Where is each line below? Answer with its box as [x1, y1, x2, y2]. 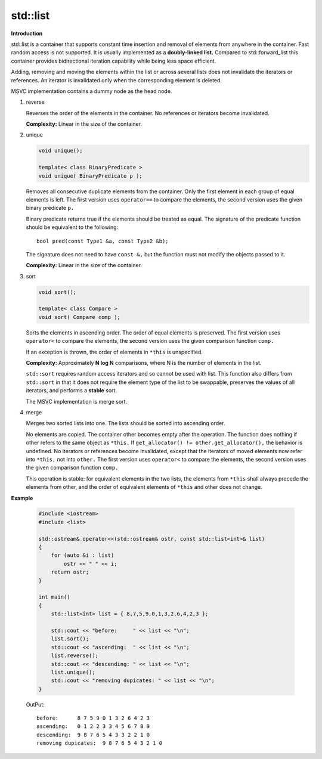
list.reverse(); [51, 652, 98, 659]
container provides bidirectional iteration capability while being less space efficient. [11, 57, 216, 64]
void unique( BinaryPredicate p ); [38, 172, 143, 179]
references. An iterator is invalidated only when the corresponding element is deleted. [11, 76, 222, 83]
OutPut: [26, 701, 45, 708]
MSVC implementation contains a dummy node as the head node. [11, 87, 172, 95]
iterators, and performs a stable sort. [26, 387, 117, 394]
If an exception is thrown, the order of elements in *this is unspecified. [26, 348, 203, 355]
